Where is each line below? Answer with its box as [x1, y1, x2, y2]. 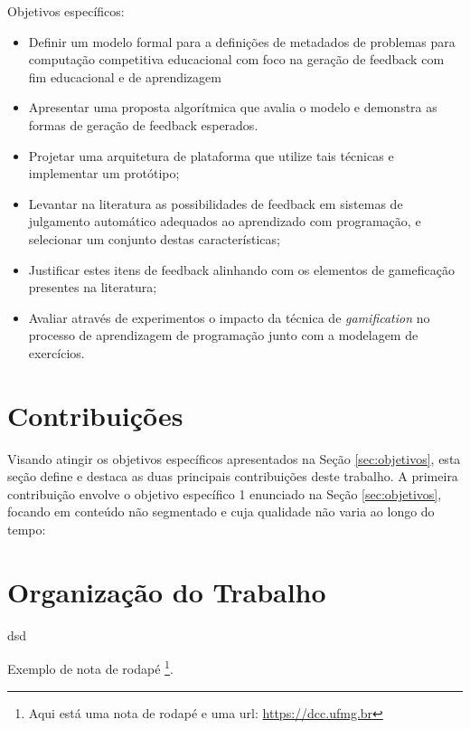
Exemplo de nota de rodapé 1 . [7, 657, 174, 677]
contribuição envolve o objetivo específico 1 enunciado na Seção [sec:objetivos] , [7, 484, 442, 503]
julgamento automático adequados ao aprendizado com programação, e [28, 212, 421, 231]
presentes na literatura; [28, 278, 157, 297]
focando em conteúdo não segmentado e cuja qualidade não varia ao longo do [7, 502, 435, 521]
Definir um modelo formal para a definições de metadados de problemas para [28, 32, 456, 51]
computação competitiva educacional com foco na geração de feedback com [28, 50, 445, 69]
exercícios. [28, 343, 85, 362]
